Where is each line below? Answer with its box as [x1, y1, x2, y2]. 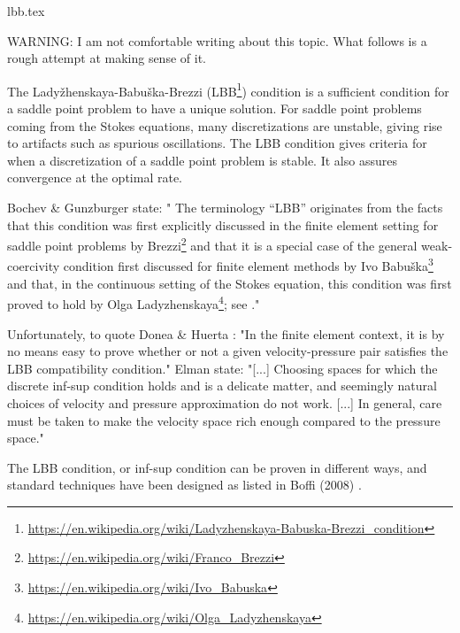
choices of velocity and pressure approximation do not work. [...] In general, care [7, 393, 442, 412]
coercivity [7, 257, 60, 275]
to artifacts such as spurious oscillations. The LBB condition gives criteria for [7, 134, 427, 152]
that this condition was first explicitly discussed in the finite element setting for [7, 215, 439, 234]
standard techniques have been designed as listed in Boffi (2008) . [7, 475, 362, 494]
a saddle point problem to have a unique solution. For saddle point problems [7, 99, 422, 118]
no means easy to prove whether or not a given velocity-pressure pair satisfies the [7, 342, 448, 360]
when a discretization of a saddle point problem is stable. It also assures [7, 151, 397, 169]
